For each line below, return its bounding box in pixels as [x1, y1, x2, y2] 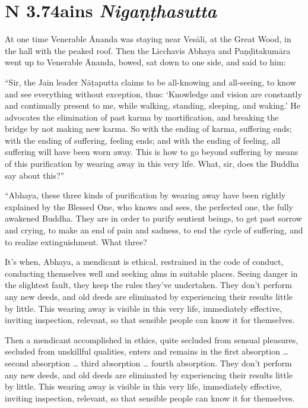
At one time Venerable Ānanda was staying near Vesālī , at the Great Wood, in [5, 33, 291, 45]
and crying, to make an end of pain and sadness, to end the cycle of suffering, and [5, 224, 303, 236]
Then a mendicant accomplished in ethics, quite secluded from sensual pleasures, [5, 333, 299, 346]
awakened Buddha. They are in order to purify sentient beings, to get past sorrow [5, 212, 302, 224]
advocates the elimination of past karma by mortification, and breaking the [5, 110, 279, 123]
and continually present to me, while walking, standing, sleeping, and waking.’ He [5, 99, 301, 112]
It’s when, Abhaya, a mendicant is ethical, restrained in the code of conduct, [5, 255, 284, 268]
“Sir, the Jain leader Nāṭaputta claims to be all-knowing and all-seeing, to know [5, 75, 296, 88]
